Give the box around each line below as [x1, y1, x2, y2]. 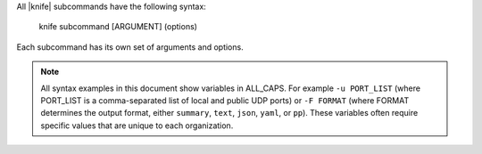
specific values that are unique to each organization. [40, 120, 234, 131]
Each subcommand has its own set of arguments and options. [16, 41, 245, 53]
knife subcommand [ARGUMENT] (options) [38, 21, 198, 32]
